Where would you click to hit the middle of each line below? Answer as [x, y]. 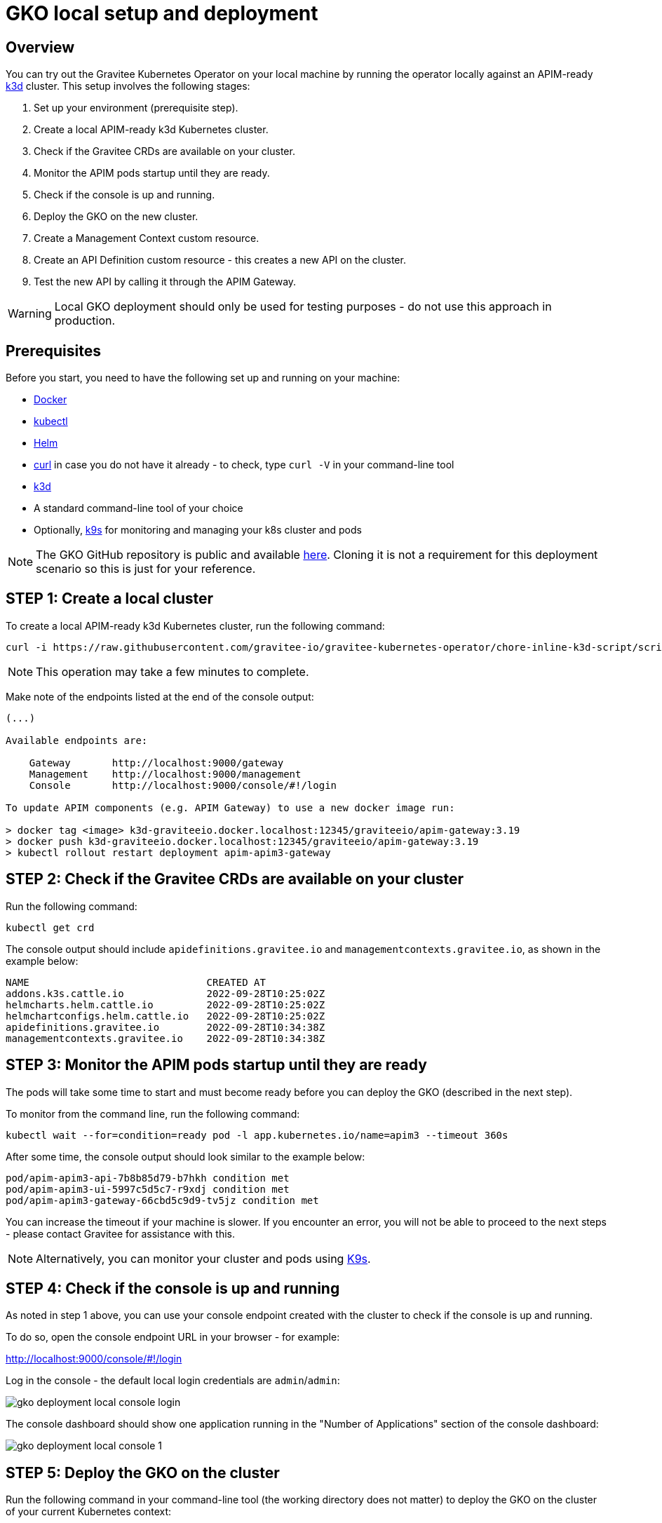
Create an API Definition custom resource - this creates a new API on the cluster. [220, 260]
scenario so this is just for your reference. [146, 569]
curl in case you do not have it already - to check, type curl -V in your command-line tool [244, 465]
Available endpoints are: [77, 740]
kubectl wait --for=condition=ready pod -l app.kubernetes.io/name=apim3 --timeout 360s [257, 1135]
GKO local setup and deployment [162, 13]
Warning [30, 314]
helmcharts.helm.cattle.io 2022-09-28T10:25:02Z [165, 1004]
